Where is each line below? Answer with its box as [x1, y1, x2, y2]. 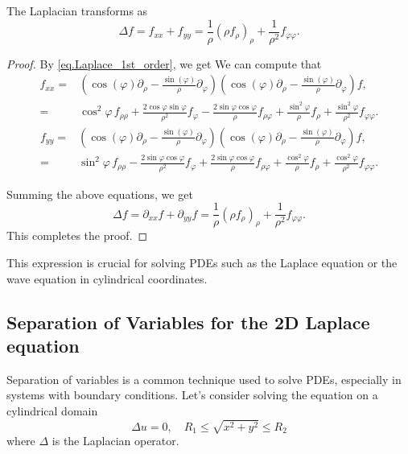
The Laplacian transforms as [6, 2, 148, 19]
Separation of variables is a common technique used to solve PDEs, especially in [6, 370, 402, 387]
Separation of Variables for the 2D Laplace [6, 309, 370, 334]
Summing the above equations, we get [6, 185, 193, 202]
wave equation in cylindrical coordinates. [6, 270, 208, 287]
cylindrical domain [6, 402, 98, 419]
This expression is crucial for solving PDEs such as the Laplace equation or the [6, 254, 398, 271]
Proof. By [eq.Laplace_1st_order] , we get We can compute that [6, 55, 322, 72]
